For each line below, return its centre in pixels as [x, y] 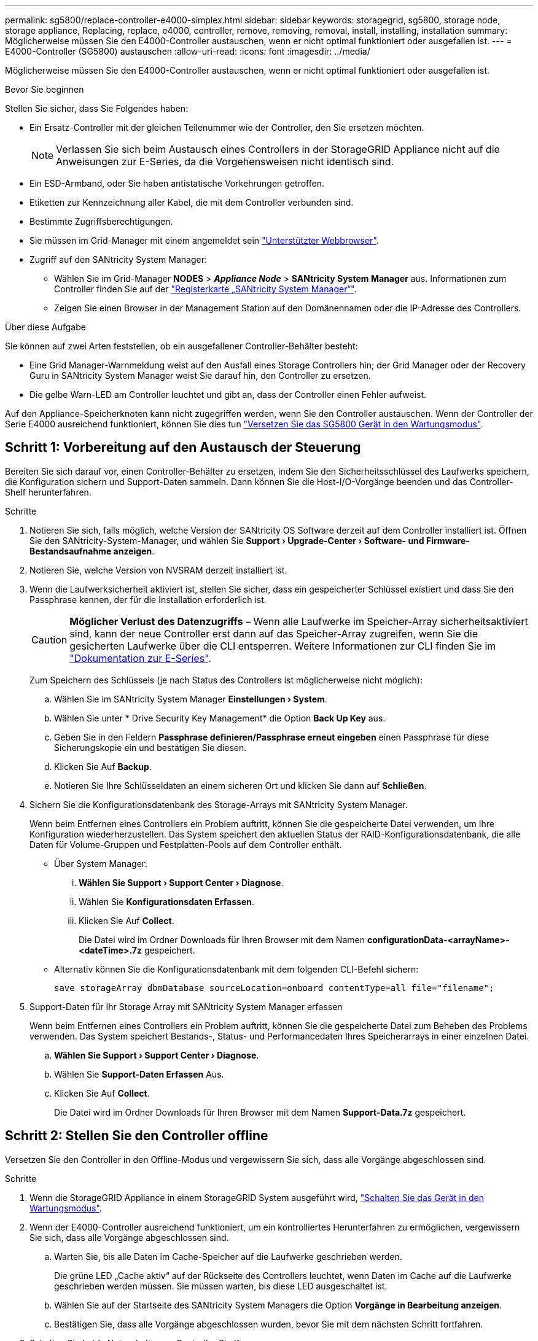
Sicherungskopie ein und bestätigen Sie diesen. [150, 747]
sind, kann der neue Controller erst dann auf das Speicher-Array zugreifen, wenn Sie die [274, 633]
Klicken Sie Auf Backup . [103, 766]
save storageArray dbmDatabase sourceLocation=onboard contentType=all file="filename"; [274, 988]
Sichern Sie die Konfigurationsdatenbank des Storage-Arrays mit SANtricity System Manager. [219, 804]
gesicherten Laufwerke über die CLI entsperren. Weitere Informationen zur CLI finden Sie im [283, 646]
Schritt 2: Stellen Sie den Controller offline [137, 1136]
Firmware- [448, 540]
